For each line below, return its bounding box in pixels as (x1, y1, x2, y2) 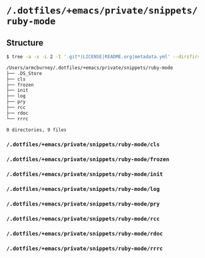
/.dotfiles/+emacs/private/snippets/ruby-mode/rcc (6, 215, 160, 223)
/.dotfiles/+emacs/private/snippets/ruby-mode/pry (6, 201, 160, 207)
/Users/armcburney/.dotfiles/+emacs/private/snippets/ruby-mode (6, 65, 173, 71)
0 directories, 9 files (6, 127, 67, 133)
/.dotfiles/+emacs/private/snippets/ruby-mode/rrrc (6, 245, 164, 252)
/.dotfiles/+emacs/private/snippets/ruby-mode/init (6, 171, 164, 178)
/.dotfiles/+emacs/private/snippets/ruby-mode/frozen (6, 156, 170, 163)
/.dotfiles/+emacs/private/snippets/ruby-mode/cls (6, 141, 160, 148)
